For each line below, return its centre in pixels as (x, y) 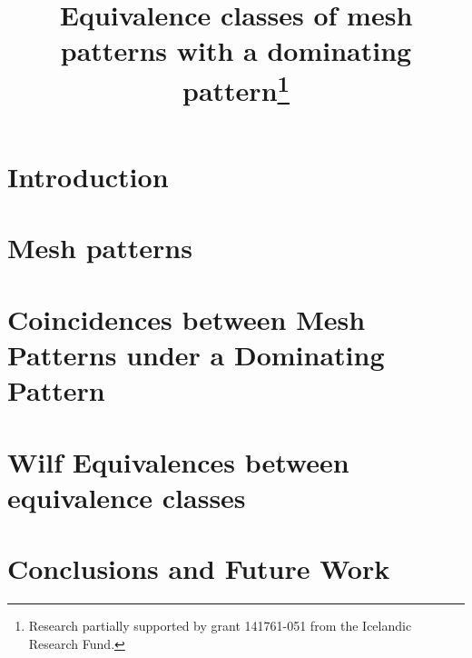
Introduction (88, 177)
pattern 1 (236, 88)
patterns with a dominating (236, 50)
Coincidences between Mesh (187, 319)
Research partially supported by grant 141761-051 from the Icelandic (220, 626)
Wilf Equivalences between (178, 461)
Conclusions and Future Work (199, 568)
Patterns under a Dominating (196, 355)
